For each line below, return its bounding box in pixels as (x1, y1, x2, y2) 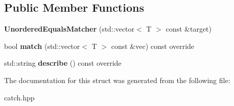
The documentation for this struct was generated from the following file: (4, 74, 230, 85)
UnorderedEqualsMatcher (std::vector (4, 23, 135, 34)
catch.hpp (4, 92, 35, 102)
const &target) (166, 23, 212, 34)
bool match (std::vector (4, 40, 80, 51)
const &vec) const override (111, 40, 195, 51)
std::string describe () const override (4, 58, 122, 68)
